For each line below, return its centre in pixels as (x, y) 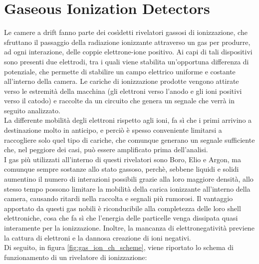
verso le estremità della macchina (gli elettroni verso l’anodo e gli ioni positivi (123, 91)
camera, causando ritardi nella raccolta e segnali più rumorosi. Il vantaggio (119, 198)
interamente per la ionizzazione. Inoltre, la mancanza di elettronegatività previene (129, 228)
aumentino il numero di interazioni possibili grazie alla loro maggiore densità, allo (129, 179)
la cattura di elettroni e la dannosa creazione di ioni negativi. (98, 237)
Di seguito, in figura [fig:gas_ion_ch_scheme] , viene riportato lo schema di (119, 247)
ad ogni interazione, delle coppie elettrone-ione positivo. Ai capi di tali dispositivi (128, 52)
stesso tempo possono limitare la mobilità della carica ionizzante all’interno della (127, 188)
